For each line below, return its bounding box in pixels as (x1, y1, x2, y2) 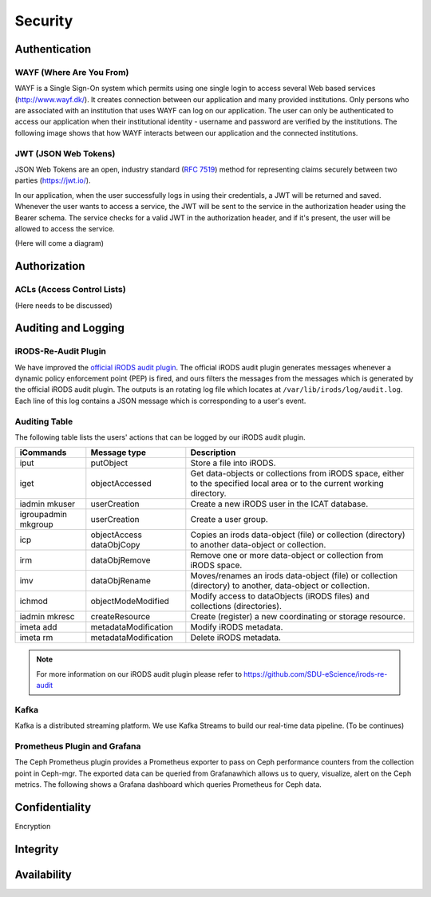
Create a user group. (190, 514, 269, 525)
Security (14, 12, 73, 30)
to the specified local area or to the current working (190, 478, 385, 489)
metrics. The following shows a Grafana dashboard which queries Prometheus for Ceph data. (14, 780, 322, 789)
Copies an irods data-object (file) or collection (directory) (190, 529, 406, 540)
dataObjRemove (90, 555, 151, 566)
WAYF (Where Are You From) (14, 66, 129, 77)
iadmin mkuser (19, 499, 76, 510)
